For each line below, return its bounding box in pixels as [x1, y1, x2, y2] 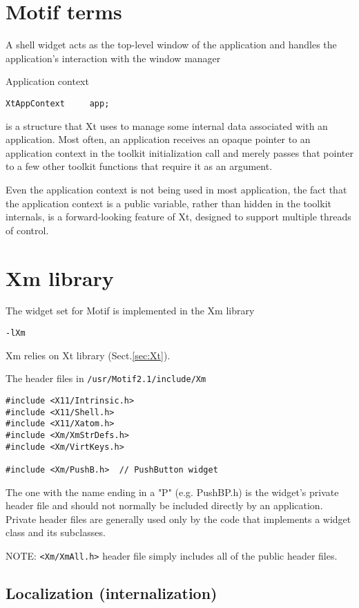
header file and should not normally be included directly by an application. [6, 498, 323, 513]
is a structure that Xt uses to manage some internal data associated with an [6, 118, 328, 133]
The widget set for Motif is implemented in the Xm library [6, 303, 255, 318]
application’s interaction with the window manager [6, 50, 221, 65]
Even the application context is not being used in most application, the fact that [6, 182, 347, 196]
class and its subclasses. [6, 525, 106, 540]
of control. [6, 222, 49, 237]
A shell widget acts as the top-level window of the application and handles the [6, 37, 337, 52]
